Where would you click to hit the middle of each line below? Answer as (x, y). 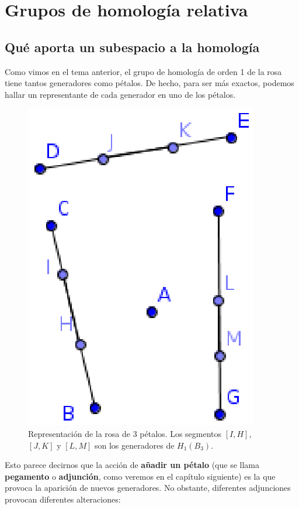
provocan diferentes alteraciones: (63, 499)
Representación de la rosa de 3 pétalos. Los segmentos (125, 433)
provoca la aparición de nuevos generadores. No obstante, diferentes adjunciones (148, 488)
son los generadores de (134, 445)
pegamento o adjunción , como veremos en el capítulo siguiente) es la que (140, 476)
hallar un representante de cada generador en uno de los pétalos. (120, 94)
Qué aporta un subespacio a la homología (132, 47)
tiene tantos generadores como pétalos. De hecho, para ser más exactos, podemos (149, 83)
